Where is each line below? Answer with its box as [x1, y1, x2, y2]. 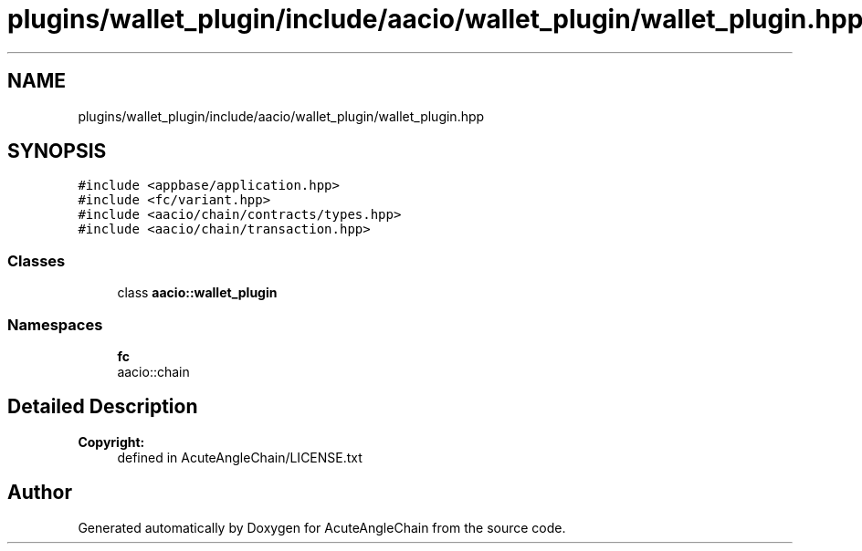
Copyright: [78, 433, 145, 450]
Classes [7, 251, 66, 270]
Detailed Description [7, 395, 198, 419]
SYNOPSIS [7, 140, 107, 163]
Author [7, 481, 72, 504]
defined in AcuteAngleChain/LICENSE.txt [117, 449, 363, 465]
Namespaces [7, 315, 103, 334]
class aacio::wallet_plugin [117, 285, 278, 301]
